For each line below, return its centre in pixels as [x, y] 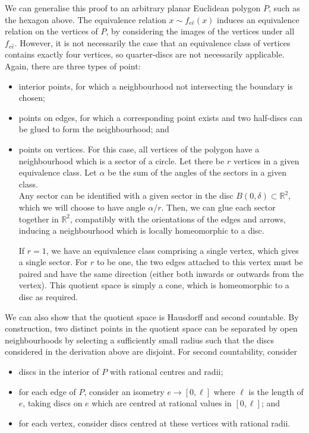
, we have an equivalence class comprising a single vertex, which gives [172, 250]
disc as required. [48, 297]
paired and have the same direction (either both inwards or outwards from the [161, 273]
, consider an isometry [124, 391]
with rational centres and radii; [166, 372]
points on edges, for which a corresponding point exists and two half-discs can [160, 117]
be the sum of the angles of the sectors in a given [197, 172]
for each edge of [47, 391]
